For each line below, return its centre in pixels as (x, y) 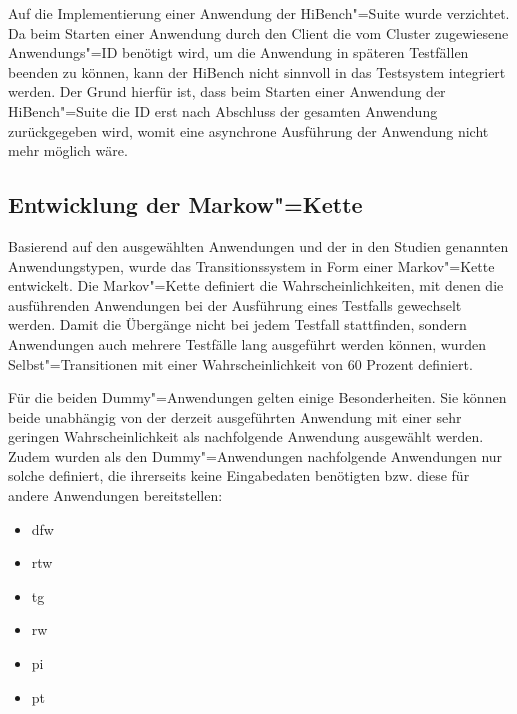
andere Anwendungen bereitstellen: (115, 495)
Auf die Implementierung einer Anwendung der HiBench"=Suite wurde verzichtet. (259, 13)
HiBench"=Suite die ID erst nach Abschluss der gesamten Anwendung (223, 110)
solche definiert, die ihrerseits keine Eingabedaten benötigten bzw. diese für (239, 475)
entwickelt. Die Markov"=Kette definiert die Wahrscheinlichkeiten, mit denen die (256, 285)
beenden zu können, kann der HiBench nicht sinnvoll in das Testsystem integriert (257, 71)
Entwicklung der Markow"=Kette (185, 204)
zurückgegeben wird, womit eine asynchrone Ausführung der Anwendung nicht (248, 130)
